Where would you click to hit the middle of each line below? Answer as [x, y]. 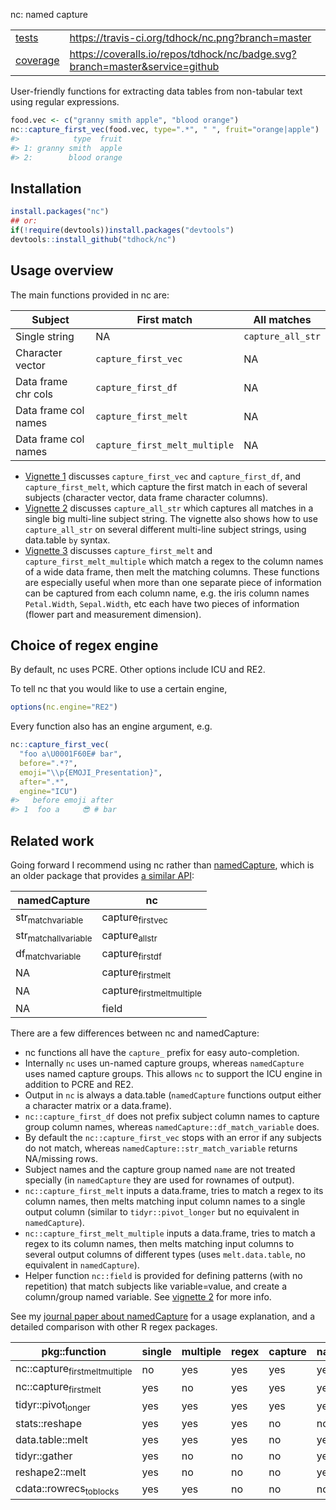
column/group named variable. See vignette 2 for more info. [148, 1296]
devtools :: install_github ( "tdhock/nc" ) [93, 239]
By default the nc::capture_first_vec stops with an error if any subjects [173, 1137]
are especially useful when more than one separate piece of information [173, 582]
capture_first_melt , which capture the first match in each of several [166, 486]
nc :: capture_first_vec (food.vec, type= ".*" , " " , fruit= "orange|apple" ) [165, 129]
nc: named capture [49, 14]
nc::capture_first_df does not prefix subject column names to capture [172, 1116]
